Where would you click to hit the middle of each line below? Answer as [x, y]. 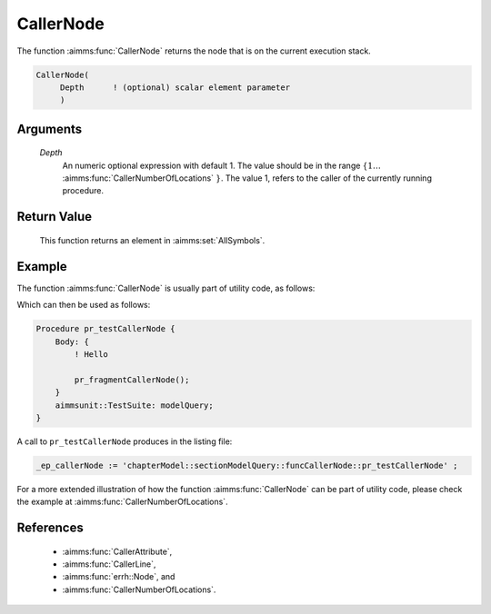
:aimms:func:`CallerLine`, [109, 564]
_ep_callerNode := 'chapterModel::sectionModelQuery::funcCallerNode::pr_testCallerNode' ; [247, 465]
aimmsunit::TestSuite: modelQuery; [134, 405]
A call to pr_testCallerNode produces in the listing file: [125, 441]
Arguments [50, 129]
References [50, 528]
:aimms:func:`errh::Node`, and [119, 577]
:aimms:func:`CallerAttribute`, [117, 551]
